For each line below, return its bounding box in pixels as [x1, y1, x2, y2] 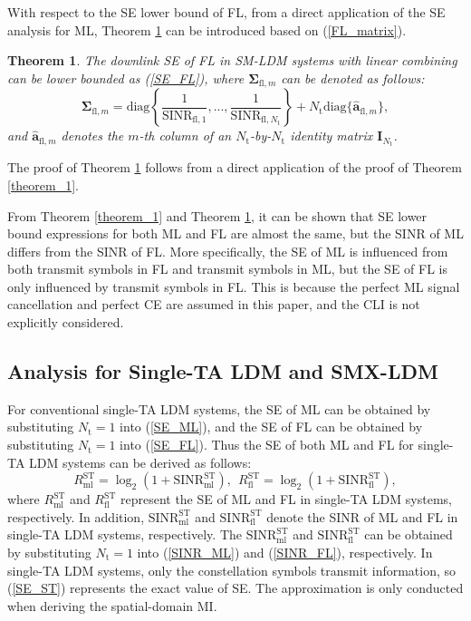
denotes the [61, 126, 124, 145]
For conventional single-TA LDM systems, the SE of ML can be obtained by [7, 399, 431, 418]
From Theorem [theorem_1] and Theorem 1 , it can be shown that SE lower [7, 206, 428, 225]
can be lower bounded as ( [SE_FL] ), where [7, 68, 245, 87]
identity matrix [290, 126, 373, 145]
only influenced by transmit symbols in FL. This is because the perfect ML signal [7, 277, 460, 296]
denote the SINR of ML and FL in [266, 507, 458, 526]
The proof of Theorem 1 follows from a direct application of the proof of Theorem [7, 158, 462, 177]
